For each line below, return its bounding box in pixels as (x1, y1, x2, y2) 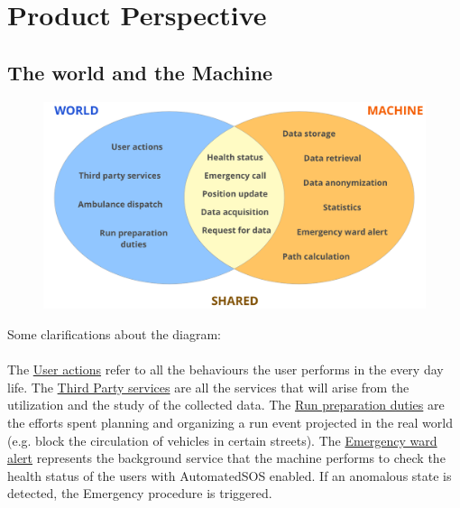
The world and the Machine (7, 58, 273, 86)
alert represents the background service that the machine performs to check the (7, 448, 446, 467)
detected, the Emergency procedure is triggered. (7, 484, 272, 503)
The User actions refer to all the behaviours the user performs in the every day (7, 360, 444, 379)
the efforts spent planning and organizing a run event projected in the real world (7, 412, 453, 431)
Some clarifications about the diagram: (7, 324, 222, 343)
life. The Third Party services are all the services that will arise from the (7, 377, 409, 396)
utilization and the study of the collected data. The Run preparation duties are (7, 395, 445, 414)
